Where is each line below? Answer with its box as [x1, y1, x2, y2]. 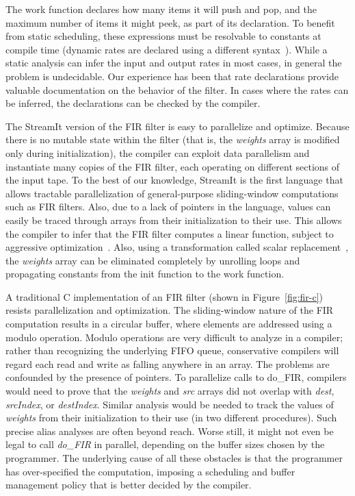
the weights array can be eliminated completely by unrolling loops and [5, 253, 300, 267]
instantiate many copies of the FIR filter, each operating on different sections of [5, 159, 340, 173]
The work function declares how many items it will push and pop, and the [5, 2, 317, 16]
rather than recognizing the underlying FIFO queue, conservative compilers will [5, 343, 339, 358]
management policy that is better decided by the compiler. [5, 478, 252, 492]
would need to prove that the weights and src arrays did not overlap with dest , [5, 384, 334, 398]
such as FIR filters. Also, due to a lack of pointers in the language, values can [5, 199, 331, 214]
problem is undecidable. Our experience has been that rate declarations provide [5, 69, 339, 83]
